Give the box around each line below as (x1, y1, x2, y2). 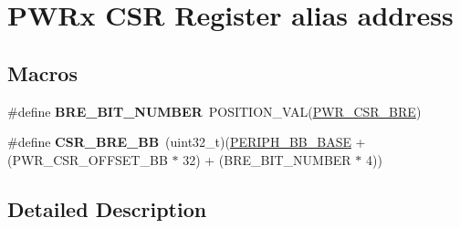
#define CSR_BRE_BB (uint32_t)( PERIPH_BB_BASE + (7, 132, 366, 151)
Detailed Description (7, 194, 207, 223)
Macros (7, 58, 78, 87)
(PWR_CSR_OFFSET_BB (7, 150, 168, 169)
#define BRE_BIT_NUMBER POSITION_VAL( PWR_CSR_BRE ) (7, 101, 422, 120)
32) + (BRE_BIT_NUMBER (183, 150, 351, 169)
